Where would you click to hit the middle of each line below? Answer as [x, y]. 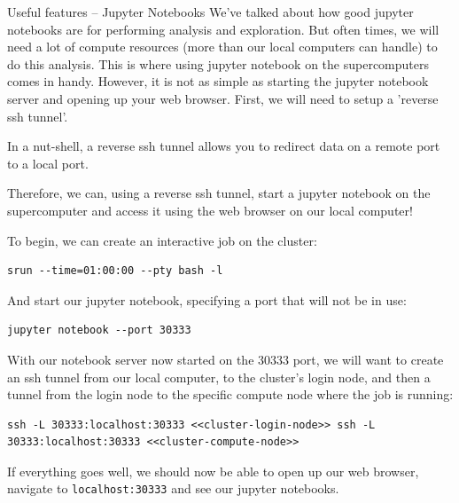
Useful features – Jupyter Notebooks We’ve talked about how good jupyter [210, 12]
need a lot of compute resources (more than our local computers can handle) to [222, 47]
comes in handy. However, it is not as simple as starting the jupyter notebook [218, 81]
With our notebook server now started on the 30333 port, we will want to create [226, 359]
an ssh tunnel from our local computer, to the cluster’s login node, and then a [219, 377]
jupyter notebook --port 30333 [99, 330]
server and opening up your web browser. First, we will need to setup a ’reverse [223, 98]
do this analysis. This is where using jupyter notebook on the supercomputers [218, 63]
